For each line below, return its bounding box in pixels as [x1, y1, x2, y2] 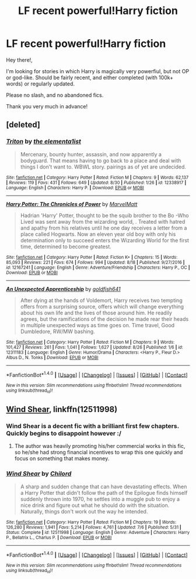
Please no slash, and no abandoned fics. [6, 91, 104, 98]
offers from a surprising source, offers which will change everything [20, 303, 184, 310]
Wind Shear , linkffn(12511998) [6, 405, 118, 414]
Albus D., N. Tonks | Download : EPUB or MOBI [6, 354, 99, 361]
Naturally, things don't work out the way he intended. [20, 508, 148, 515]
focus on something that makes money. [14, 455, 110, 462]
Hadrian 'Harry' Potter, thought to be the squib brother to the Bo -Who [20, 212, 189, 219]
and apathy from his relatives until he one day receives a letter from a [20, 224, 187, 231]
